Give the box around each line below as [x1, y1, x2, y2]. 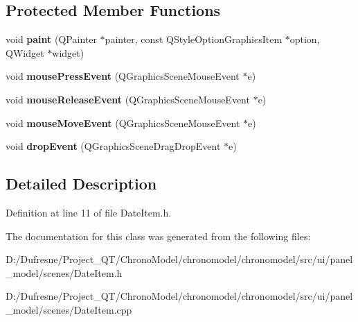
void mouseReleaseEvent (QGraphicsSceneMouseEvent [6, 92, 250, 106]
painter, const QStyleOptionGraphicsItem [105, 32, 283, 46]
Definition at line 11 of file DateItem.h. [6, 205, 172, 219]
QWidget [6, 45, 44, 60]
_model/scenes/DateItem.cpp [6, 302, 132, 316]
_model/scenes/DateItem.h [6, 265, 123, 280]
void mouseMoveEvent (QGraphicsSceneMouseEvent [6, 115, 240, 130]
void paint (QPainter [6, 32, 97, 46]
